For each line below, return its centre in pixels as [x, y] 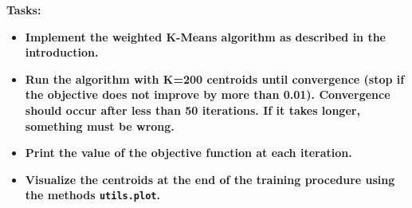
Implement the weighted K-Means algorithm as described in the [205, 36]
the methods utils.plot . [92, 195]
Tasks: [24, 10]
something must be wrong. [100, 126]
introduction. [62, 52]
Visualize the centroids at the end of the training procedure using [210, 179]
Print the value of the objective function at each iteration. [188, 153]
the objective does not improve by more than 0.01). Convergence [208, 94]
